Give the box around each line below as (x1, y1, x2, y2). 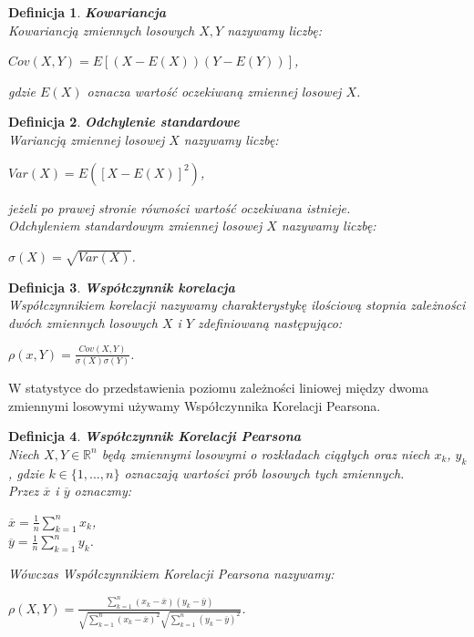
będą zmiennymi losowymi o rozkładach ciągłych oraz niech (101, 444, 430, 463)
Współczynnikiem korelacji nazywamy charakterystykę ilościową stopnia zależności (8, 295, 466, 314)
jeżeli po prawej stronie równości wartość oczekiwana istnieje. (8, 198, 351, 217)
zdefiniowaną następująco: (197, 313, 343, 332)
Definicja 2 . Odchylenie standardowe (8, 112, 240, 131)
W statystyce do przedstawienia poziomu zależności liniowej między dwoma (8, 377, 429, 396)
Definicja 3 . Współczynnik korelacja (8, 277, 235, 296)
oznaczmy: (74, 481, 132, 500)
